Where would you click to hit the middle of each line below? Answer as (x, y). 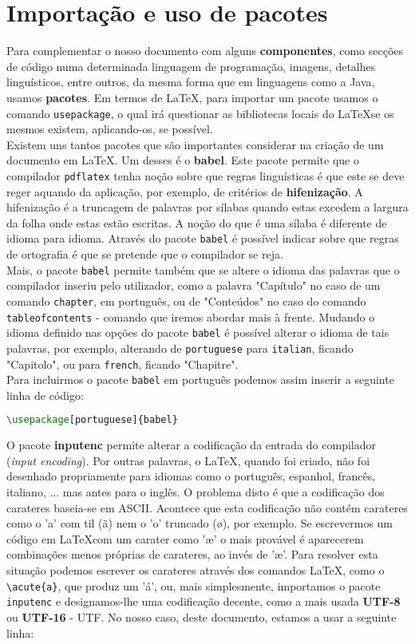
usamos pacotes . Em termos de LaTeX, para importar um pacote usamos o (192, 97)
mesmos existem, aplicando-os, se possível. (110, 129)
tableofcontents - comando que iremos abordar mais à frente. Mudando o (191, 316)
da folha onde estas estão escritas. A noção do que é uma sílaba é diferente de (197, 222)
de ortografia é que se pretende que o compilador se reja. (145, 254)
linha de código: (45, 395)
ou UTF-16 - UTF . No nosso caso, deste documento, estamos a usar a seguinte (202, 616)
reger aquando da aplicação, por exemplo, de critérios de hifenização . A (185, 191)
